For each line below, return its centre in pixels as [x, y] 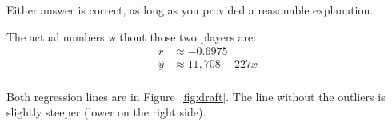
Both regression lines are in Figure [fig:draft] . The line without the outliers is [196, 96]
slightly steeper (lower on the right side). [106, 112]
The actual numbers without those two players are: [132, 36]
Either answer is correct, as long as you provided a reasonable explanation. [190, 10]
